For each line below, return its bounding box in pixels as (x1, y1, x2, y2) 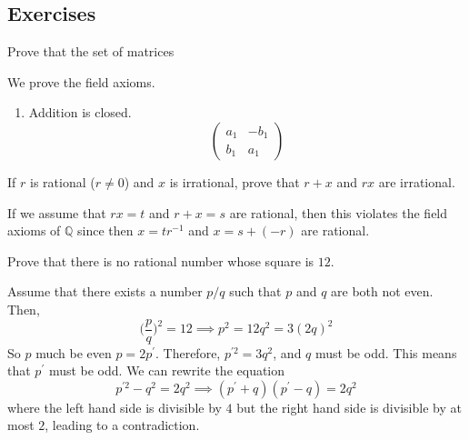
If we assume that (7, 203, 106, 222)
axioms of (7, 221, 61, 240)
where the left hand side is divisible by (7, 397, 222, 416)
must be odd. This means (315, 343, 457, 362)
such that (229, 282, 282, 301)
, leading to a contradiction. (45, 415, 200, 435)
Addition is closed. (28, 103, 132, 122)
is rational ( (29, 172, 95, 191)
